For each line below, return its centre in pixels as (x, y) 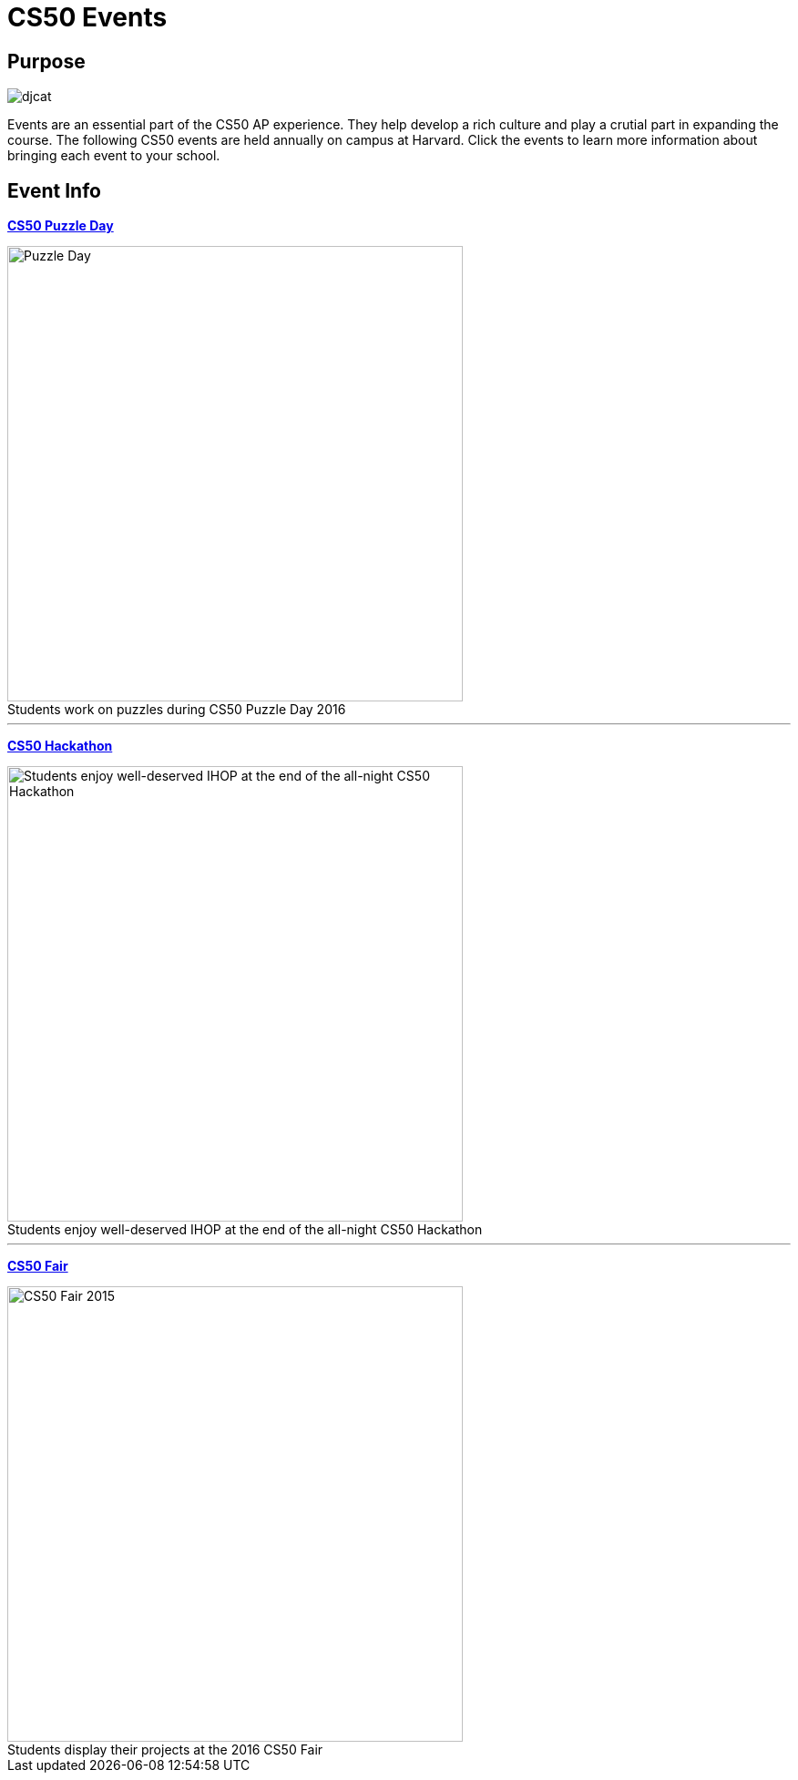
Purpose (46, 61)
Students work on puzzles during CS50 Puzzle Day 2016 (177, 710)
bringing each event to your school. (114, 156)
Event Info (54, 190)
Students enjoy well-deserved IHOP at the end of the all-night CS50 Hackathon (245, 1230)
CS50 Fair (38, 1266)
